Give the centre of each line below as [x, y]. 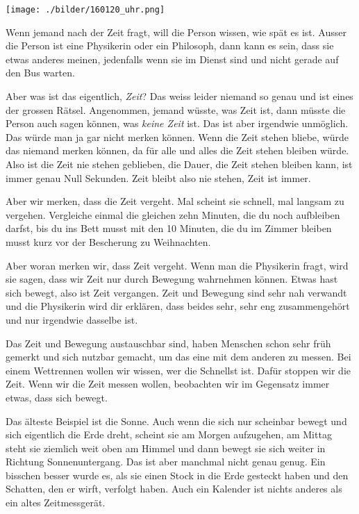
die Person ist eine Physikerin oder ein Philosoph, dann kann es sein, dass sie [170, 45]
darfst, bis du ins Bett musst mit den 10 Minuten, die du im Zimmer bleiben [169, 228]
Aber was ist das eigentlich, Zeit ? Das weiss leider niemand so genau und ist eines [179, 96]
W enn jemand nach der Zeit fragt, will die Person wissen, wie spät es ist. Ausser [176, 32]
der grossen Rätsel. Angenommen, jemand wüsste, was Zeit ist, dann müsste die [176, 109]
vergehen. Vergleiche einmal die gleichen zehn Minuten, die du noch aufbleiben [173, 214]
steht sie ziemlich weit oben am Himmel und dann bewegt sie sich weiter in [166, 448]
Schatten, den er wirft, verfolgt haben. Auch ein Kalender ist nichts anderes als [174, 489]
